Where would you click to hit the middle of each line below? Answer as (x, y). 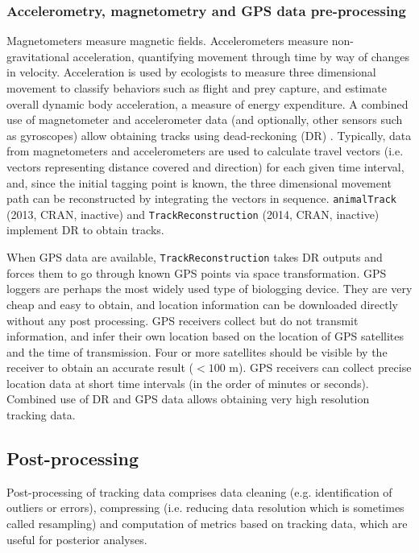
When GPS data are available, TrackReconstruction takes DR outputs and (195, 257)
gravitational (38, 56)
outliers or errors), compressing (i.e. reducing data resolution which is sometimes (205, 508)
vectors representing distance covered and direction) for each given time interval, (205, 166)
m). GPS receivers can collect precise (320, 367)
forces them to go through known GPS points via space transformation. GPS (197, 272)
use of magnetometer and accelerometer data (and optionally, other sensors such (205, 120)
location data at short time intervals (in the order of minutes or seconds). (188, 383)
